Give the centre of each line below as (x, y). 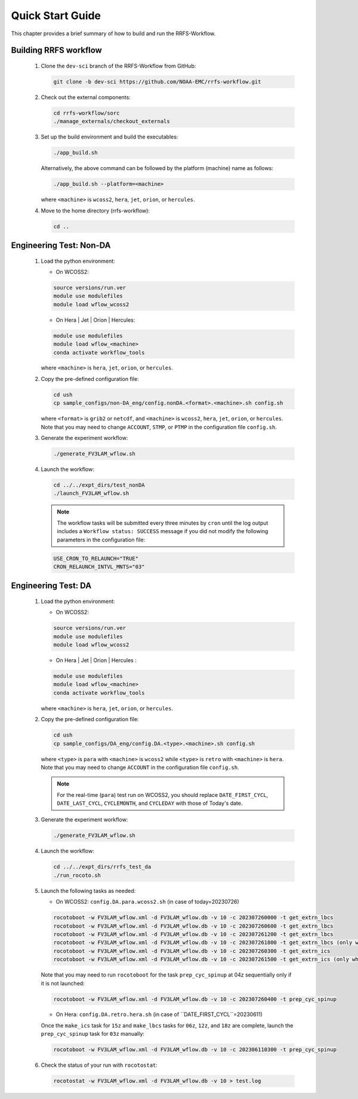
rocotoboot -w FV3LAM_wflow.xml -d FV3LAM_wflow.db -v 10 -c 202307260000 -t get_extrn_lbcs (193, 918)
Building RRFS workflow (57, 50)
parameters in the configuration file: (101, 540)
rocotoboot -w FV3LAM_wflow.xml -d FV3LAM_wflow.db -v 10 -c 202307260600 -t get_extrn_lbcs (193, 926)
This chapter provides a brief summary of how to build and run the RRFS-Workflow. (113, 33)
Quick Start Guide (56, 16)
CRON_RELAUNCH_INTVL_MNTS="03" (99, 567)
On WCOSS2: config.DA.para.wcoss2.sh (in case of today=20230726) (148, 902)
